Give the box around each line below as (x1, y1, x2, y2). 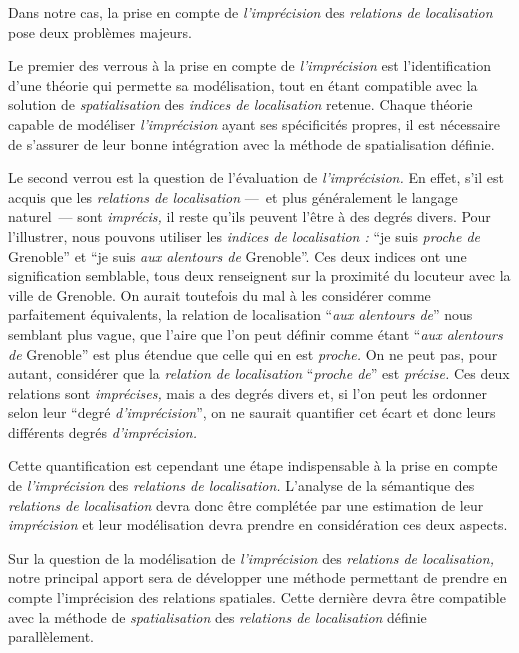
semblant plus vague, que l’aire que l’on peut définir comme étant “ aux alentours (8, 323, 503, 344)
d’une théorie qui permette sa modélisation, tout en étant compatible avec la (8, 74, 478, 95)
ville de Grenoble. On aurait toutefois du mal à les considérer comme (8, 284, 431, 305)
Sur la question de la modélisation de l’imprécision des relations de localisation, (8, 547, 494, 568)
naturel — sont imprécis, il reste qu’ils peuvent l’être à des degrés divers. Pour (8, 206, 491, 227)
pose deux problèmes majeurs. (8, 21, 192, 42)
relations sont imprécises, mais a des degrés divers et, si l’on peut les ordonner (8, 382, 487, 403)
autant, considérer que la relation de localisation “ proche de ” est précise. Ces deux (8, 363, 510, 384)
